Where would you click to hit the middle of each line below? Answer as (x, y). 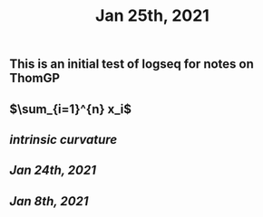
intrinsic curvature (63, 140)
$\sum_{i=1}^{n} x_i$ (71, 109)
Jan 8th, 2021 (49, 201)
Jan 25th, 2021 (152, 16)
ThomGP (35, 78)
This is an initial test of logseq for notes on (131, 64)
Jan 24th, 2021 (53, 170)
